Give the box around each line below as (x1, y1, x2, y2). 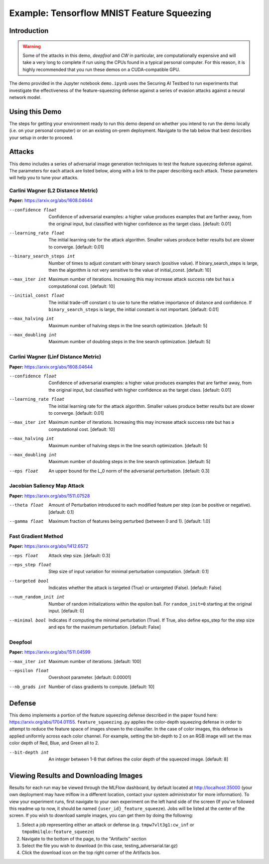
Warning (22, 43, 41, 49)
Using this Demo (9, 107, 62, 116)
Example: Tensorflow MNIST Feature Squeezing (9, 7, 212, 18)
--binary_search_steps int (9, 253, 75, 259)
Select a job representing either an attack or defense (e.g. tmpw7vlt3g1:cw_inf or (21, 822, 194, 828)
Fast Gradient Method (9, 533, 63, 540)
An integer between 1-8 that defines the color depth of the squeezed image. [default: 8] (48, 756, 229, 762)
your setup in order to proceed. (9, 134, 74, 140)
